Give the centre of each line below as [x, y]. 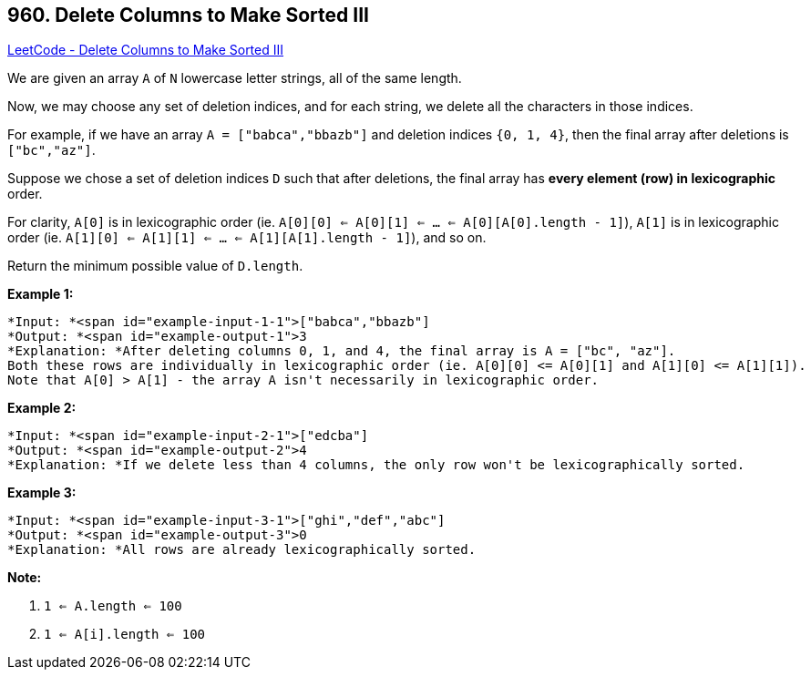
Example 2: [42, 408]
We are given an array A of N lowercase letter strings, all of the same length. [235, 78]
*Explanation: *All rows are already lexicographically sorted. [242, 550]
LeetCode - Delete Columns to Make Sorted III [146, 50]
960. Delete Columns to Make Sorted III [188, 15]
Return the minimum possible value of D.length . [155, 266]
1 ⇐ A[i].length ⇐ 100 [125, 635]
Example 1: [41, 294]
